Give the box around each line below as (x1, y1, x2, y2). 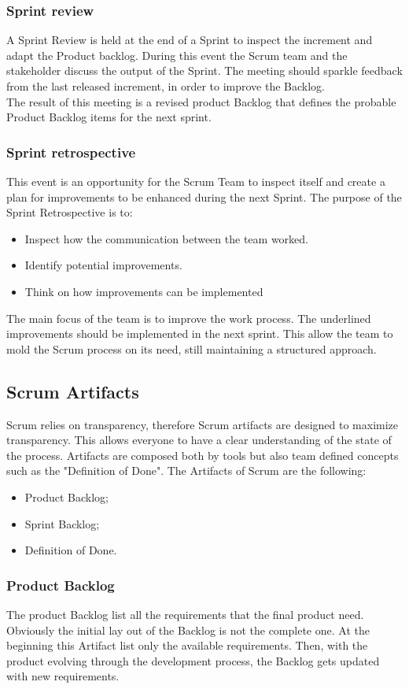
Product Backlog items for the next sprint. (6, 109, 212, 125)
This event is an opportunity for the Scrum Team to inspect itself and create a (6, 173, 385, 189)
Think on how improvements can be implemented (24, 283, 263, 299)
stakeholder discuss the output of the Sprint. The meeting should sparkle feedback (6, 62, 403, 79)
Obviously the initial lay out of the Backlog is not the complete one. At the (6, 621, 370, 638)
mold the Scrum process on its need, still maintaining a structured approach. (6, 340, 377, 357)
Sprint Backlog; (24, 515, 100, 532)
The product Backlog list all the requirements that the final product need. (6, 606, 364, 622)
